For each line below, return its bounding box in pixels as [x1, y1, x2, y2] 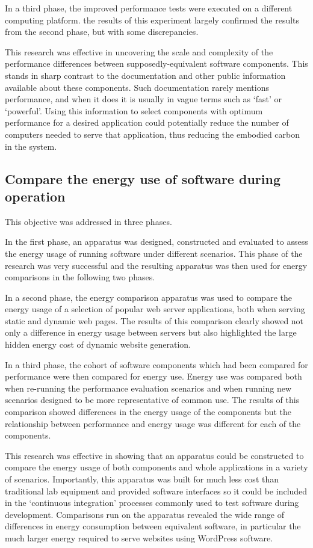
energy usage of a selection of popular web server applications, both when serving [5, 303, 305, 315]
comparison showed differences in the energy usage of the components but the [5, 405, 292, 418]
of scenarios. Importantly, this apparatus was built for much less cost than [5, 473, 279, 485]
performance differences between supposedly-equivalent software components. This [5, 57, 308, 70]
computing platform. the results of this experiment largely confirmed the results [5, 13, 300, 26]
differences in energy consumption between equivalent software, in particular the [5, 520, 301, 532]
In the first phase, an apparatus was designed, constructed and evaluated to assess [5, 235, 308, 248]
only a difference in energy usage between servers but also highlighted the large [5, 326, 297, 339]
